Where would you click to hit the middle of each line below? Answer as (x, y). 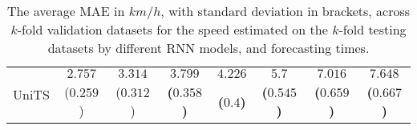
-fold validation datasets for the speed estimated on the (172, 29)
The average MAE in (66, 11)
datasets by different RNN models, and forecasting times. (208, 48)
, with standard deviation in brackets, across (285, 11)
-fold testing (372, 29)
